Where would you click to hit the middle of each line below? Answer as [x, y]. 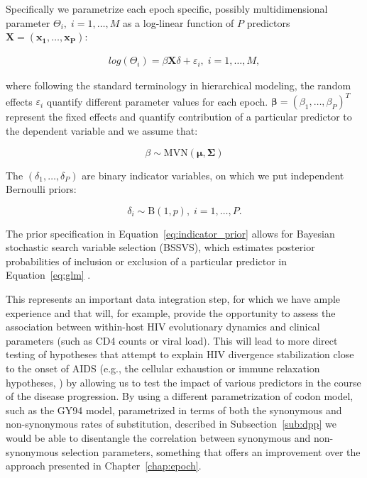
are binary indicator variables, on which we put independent [213, 175]
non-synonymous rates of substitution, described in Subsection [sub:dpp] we [171, 424]
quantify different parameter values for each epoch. [157, 101]
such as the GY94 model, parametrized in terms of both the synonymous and [174, 410]
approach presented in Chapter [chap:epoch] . [104, 466]
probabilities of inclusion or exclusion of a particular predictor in [147, 261]
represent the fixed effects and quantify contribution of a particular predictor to [179, 117]
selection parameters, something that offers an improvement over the [211, 451]
